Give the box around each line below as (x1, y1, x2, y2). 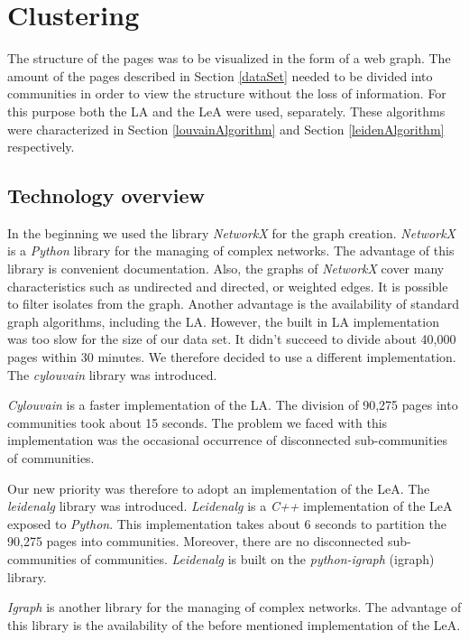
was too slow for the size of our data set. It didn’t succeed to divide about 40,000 (7, 329, 456, 348)
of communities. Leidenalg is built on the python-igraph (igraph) (80, 549, 435, 568)
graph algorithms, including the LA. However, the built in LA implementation (7, 311, 439, 330)
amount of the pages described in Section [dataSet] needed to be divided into (7, 66, 433, 85)
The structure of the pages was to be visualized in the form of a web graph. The (7, 49, 451, 68)
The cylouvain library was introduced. (7, 365, 217, 384)
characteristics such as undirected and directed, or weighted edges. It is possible (7, 276, 448, 295)
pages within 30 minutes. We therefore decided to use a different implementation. (7, 348, 456, 366)
